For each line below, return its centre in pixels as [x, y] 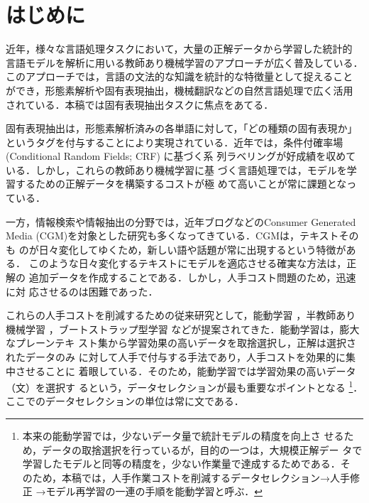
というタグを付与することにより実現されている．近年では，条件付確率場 [175, 142]
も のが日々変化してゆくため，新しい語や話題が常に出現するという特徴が [176, 249]
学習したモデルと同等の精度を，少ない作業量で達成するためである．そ [186, 464]
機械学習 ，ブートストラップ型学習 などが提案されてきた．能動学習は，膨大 [183, 329]
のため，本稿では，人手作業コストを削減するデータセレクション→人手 [186, 477]
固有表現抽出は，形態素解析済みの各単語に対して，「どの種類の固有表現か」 [182, 128]
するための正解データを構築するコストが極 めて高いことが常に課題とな [181, 184]
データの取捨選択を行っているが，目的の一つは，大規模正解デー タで [202, 449]
